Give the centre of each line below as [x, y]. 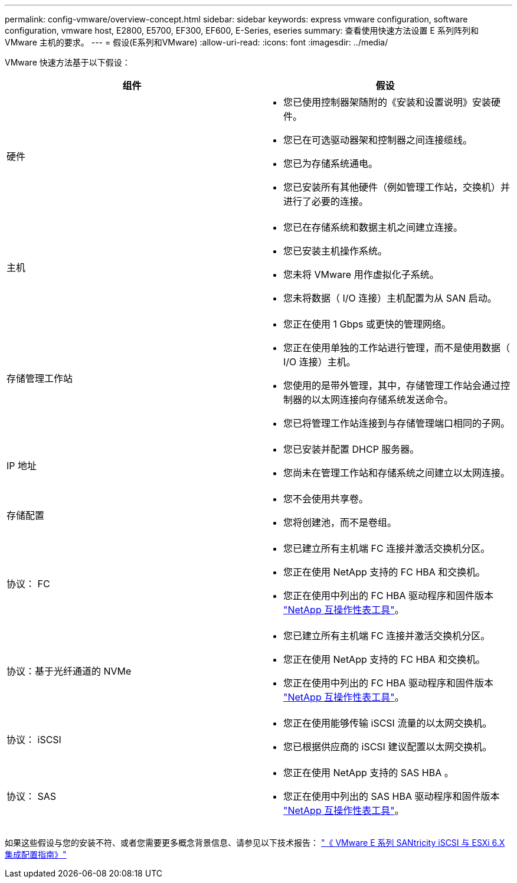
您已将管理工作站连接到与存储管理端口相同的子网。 [397, 423]
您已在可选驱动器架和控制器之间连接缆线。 [378, 140]
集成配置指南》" [36, 854]
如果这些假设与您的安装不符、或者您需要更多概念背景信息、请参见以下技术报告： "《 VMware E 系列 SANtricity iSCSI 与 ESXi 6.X [255, 843]
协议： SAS [32, 796]
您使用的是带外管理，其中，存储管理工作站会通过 [392, 385]
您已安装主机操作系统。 [336, 251]
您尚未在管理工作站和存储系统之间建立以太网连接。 [397, 473]
